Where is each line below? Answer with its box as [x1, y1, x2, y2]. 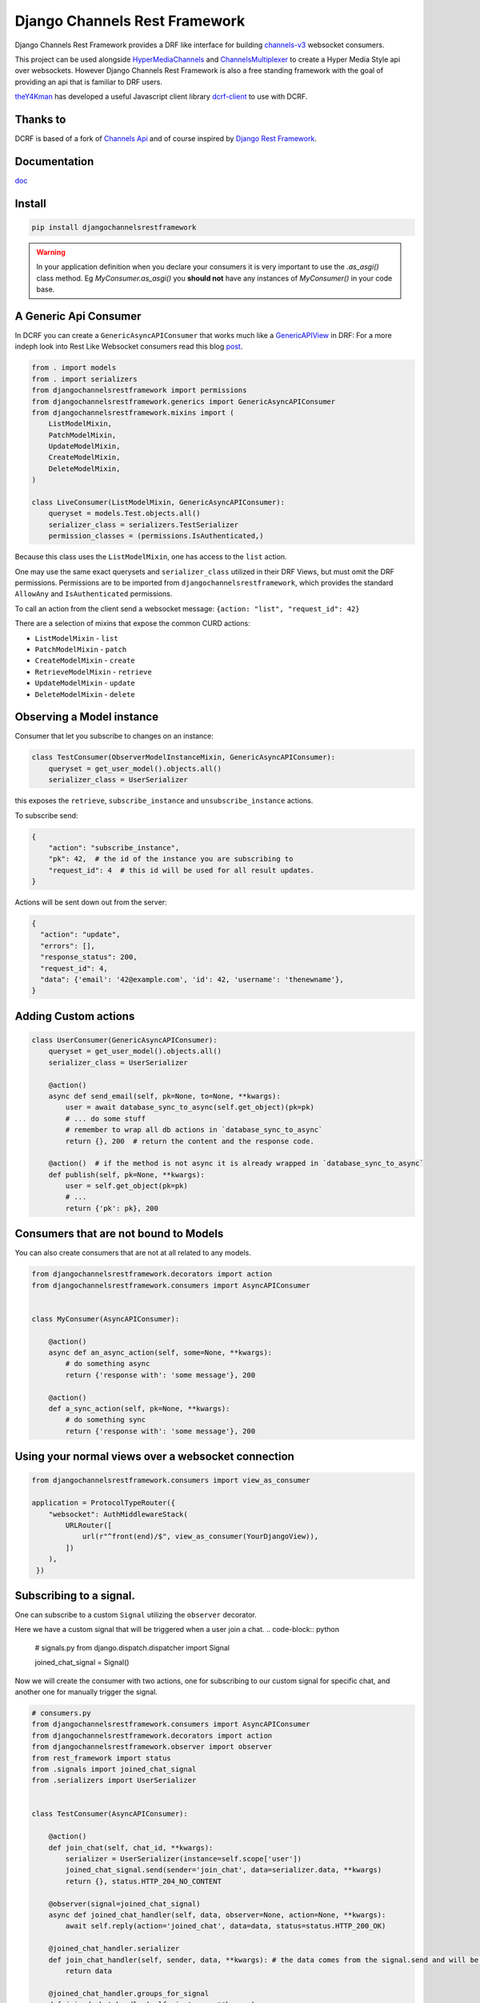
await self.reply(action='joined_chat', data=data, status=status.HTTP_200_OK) [65, 1921, 386, 1931]
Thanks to [14, 112, 66, 126]
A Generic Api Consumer [14, 309, 142, 323]
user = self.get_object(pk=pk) [65, 1182, 188, 1191]
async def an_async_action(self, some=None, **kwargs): [48, 1348, 273, 1357]
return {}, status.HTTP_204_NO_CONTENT [65, 1876, 222, 1886]
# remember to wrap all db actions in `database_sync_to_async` [65, 1126, 323, 1134]
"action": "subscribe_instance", [48, 843, 180, 852]
